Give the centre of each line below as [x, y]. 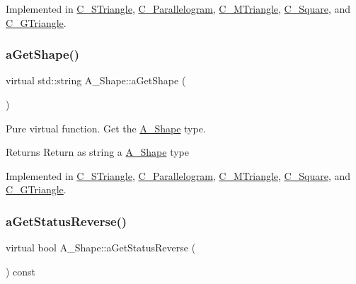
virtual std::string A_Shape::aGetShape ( [96, 80]
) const [21, 271]
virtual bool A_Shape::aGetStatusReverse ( [101, 248]
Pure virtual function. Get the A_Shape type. [106, 128]
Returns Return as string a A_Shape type [97, 152]
